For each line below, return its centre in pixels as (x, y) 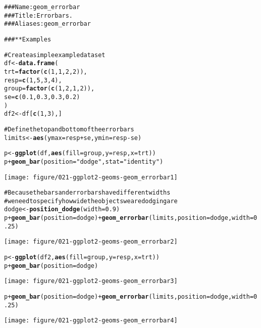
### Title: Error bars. (39, 15)
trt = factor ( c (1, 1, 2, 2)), (46, 72)
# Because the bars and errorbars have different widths (87, 193)
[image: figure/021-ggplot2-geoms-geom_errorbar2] (91, 242)
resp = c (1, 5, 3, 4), (33, 80)
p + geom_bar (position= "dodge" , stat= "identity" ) (84, 161)
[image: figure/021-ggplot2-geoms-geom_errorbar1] (91, 177)
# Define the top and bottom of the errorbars (69, 129)
